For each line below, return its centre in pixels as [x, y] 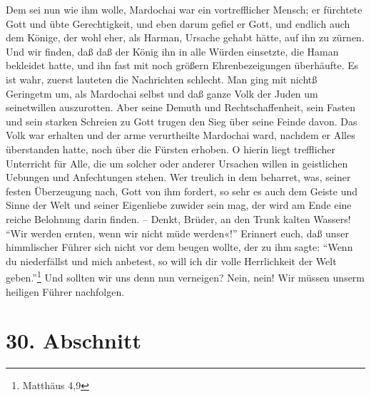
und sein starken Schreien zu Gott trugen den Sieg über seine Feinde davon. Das [182, 121]
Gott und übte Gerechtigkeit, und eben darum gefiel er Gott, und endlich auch [178, 23]
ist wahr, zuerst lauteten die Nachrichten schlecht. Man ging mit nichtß [162, 79]
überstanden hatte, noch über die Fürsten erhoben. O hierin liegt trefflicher [171, 149]
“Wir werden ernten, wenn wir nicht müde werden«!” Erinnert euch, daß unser [177, 233]
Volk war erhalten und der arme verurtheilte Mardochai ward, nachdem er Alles [181, 135]
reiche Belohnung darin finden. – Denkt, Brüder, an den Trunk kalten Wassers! [178, 218]
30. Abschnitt [73, 340]
